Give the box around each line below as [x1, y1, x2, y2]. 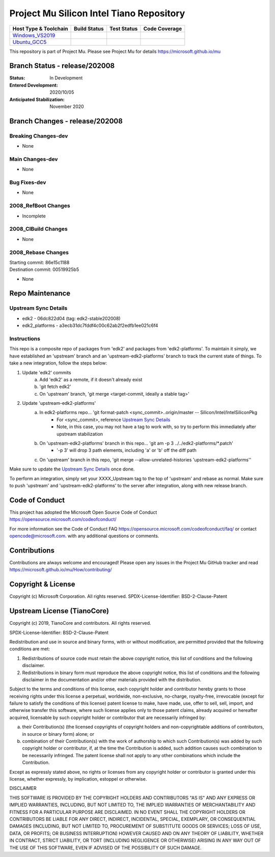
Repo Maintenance [9, 289, 71, 298]
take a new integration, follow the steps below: [9, 360, 107, 366]
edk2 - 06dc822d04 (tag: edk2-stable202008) [22, 315, 121, 321]
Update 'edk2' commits [22, 369, 71, 375]
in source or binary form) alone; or [22, 731, 94, 737]
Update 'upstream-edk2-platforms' [22, 400, 96, 406]
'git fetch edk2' [39, 383, 71, 390]
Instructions [9, 335, 41, 342]
